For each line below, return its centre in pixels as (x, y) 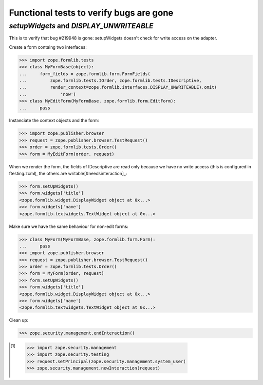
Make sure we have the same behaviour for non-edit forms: (69, 226)
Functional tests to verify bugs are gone (91, 13)
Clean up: (19, 320)
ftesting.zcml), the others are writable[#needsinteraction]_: (68, 174)
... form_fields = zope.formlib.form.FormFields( (85, 74)
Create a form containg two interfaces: (48, 47)
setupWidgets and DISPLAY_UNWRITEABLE (81, 26)
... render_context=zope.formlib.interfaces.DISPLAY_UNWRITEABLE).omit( (118, 87)
